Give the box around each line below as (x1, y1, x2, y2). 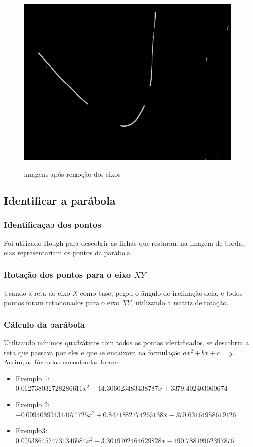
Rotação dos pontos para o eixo (4, 268, 131, 280)
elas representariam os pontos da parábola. (4, 247, 132, 257)
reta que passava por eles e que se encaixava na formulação (4, 347, 181, 357)
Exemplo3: (15, 425, 48, 436)
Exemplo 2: (15, 399, 50, 409)
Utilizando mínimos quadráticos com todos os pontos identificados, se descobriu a (4, 337, 249, 347)
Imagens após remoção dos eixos (24, 168, 121, 179)
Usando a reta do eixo (4, 287, 70, 298)
